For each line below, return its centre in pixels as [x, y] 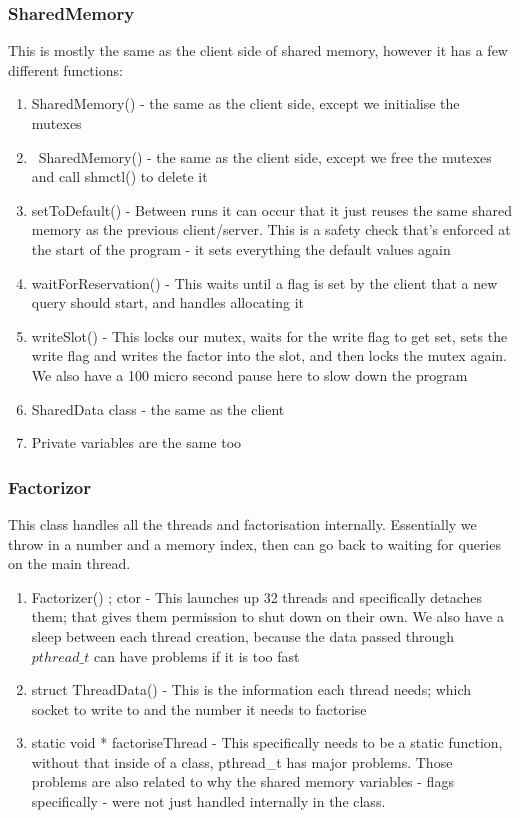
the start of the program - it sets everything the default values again [241, 248]
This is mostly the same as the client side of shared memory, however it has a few [258, 50]
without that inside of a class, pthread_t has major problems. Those [242, 761]
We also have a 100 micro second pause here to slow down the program [249, 374]
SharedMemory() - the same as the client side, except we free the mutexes [265, 156]
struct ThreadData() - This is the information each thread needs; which [251, 689]
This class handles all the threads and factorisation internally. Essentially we [242, 523]
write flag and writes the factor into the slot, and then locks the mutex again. [269, 355]
